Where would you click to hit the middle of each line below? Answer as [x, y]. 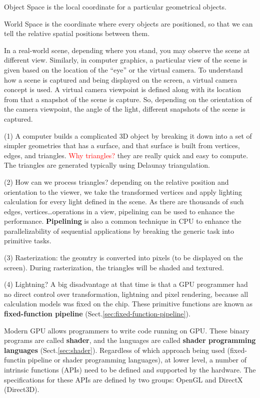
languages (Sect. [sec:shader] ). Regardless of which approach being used [114, 350]
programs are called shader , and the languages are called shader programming [130, 340]
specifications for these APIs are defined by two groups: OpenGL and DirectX [123, 379]
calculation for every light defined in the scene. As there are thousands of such [124, 202]
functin [15, 360]
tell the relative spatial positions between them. [77, 33]
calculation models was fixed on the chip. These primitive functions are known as [128, 304]
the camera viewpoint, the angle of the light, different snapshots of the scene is [125, 109]
